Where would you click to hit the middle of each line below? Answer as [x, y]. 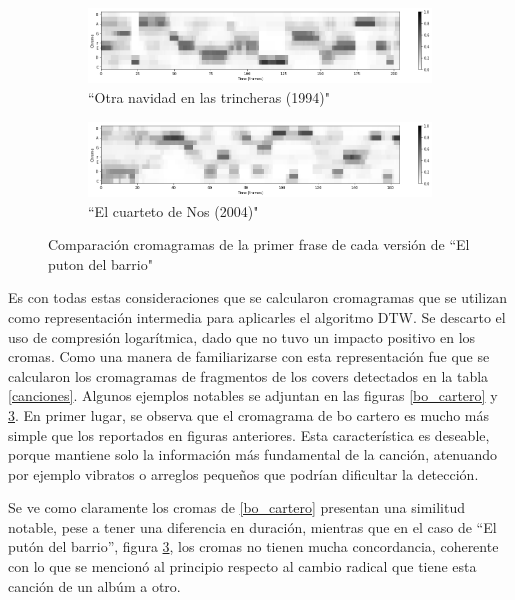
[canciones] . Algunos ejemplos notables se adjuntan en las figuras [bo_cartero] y [253, 395]
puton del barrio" [100, 263]
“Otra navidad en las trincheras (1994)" [209, 96]
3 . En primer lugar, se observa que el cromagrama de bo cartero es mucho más [249, 414]
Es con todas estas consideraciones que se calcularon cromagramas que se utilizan [258, 297]
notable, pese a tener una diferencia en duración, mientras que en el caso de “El [252, 526]
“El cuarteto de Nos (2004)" [173, 210]
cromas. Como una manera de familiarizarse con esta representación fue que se [249, 356]
